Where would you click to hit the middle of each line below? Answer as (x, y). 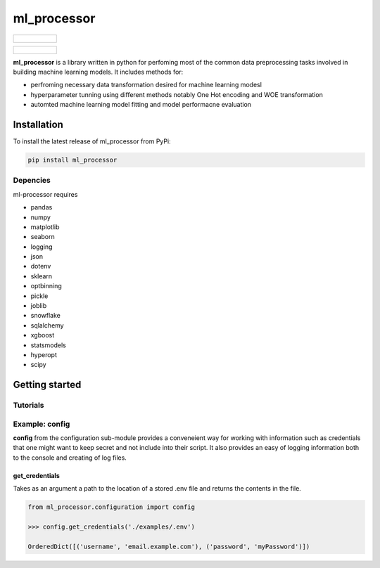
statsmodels (48, 345)
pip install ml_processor (72, 160)
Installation (38, 124)
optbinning (46, 286)
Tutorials (29, 406)
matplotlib (45, 227)
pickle (39, 296)
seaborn (43, 237)
